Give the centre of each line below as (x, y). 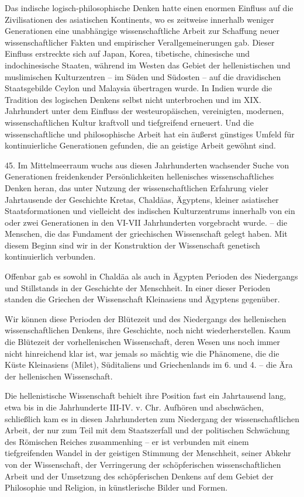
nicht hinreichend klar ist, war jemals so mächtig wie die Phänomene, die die (142, 353)
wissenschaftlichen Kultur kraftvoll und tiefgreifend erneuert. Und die (129, 122)
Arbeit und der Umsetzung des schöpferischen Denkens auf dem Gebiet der (139, 476)
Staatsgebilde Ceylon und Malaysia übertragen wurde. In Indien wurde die (139, 88)
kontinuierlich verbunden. (50, 256)
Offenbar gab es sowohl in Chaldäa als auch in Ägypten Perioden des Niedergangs (151, 276)
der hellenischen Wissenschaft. (59, 376)
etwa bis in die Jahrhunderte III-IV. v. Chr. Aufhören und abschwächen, (134, 407)
